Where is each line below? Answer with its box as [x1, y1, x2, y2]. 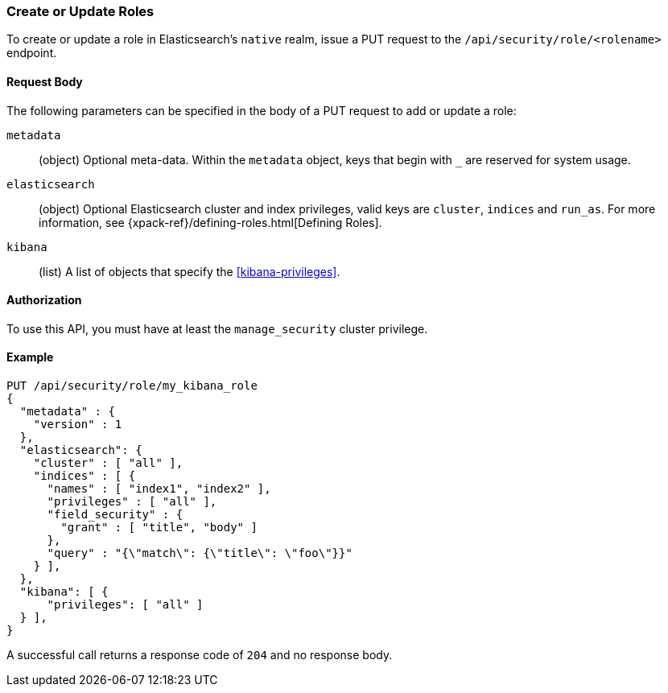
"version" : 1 [33, 418, 122, 431]
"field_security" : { [47, 508, 183, 522]
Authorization [6, 293, 82, 307]
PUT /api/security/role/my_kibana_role [6, 379, 258, 393]
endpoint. [6, 46, 57, 60]
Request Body [6, 74, 83, 89]
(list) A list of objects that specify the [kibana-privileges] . [39, 264, 340, 278]
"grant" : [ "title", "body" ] [60, 521, 258, 534]
